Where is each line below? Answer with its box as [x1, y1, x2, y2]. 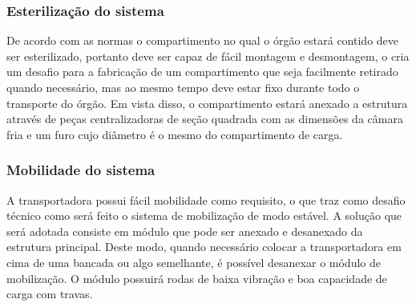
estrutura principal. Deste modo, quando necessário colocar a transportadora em [6, 238, 402, 255]
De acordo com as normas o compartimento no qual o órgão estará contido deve [6, 32, 399, 49]
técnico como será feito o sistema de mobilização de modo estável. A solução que [6, 207, 402, 224]
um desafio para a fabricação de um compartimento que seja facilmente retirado [6, 63, 398, 80]
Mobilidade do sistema [6, 160, 155, 180]
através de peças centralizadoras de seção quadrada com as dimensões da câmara [6, 110, 403, 127]
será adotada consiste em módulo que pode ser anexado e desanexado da [6, 222, 363, 239]
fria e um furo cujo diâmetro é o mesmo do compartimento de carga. [6, 126, 343, 142]
